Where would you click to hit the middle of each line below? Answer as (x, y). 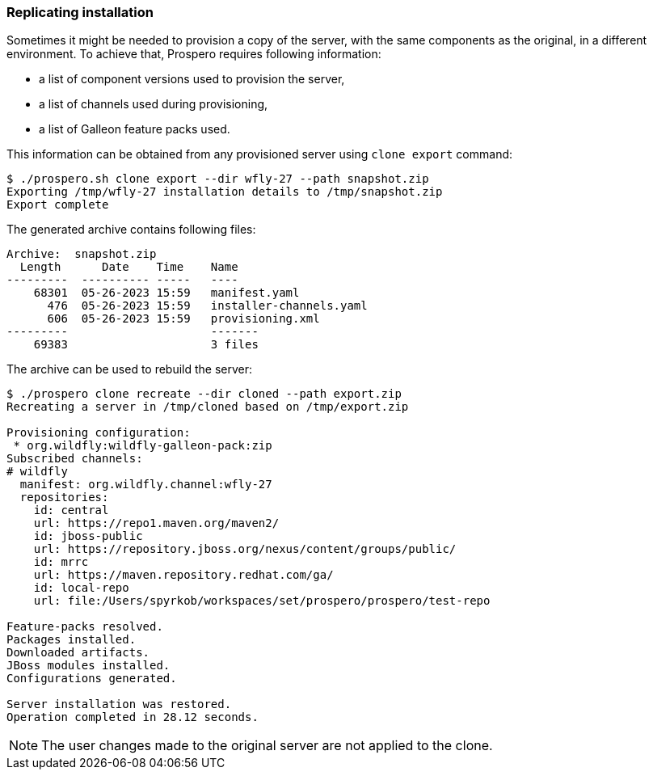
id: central (71, 510)
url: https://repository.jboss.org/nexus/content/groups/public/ (245, 549)
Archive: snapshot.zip (82, 254)
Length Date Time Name (129, 267)
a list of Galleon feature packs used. (135, 129)
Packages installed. (72, 640)
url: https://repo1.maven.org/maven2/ (156, 523)
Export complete (58, 205)
